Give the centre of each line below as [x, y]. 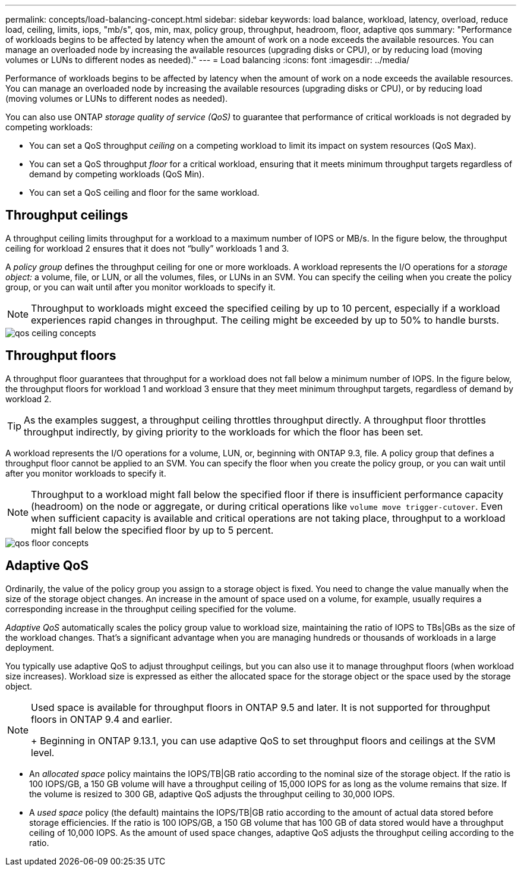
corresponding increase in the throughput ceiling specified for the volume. [151, 609]
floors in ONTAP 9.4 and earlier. [102, 719]
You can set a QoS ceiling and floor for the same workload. [144, 192]
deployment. [30, 647]
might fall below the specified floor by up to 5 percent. [152, 530]
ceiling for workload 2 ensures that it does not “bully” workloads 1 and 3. [147, 248]
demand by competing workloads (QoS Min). [117, 174]
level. [43, 752]
